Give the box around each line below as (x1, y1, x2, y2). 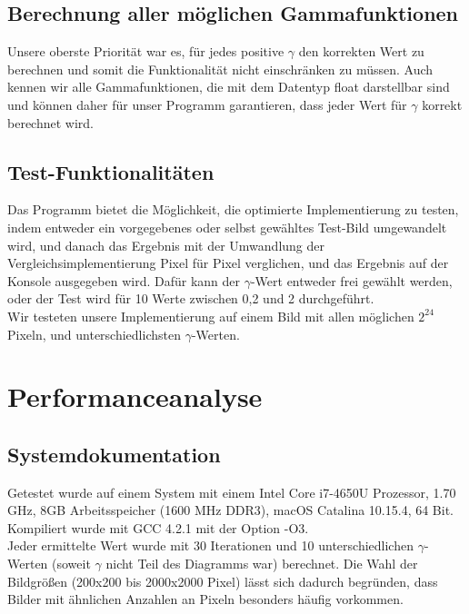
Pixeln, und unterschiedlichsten (7, 324, 181, 343)
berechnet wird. (7, 113, 94, 132)
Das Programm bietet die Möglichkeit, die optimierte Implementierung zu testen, (7, 200, 459, 219)
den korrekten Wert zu (298, 42, 424, 61)
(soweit (52, 554, 91, 573)
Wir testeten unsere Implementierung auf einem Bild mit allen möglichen (7, 306, 414, 325)
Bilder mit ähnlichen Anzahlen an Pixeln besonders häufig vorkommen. (7, 589, 404, 609)
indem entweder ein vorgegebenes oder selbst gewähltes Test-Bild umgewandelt (7, 217, 447, 236)
